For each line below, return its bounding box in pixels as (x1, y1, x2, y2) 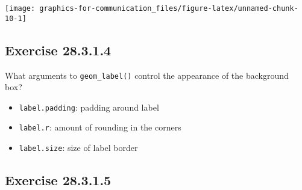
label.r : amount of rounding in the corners (19, 121, 181, 133)
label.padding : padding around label (19, 100, 159, 113)
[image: (5, 4, 36, 13)
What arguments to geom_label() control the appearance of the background (5, 69, 289, 81)
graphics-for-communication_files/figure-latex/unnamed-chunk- (39, 4, 298, 13)
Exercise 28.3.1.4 (5, 40, 112, 59)
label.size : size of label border (19, 141, 138, 154)
